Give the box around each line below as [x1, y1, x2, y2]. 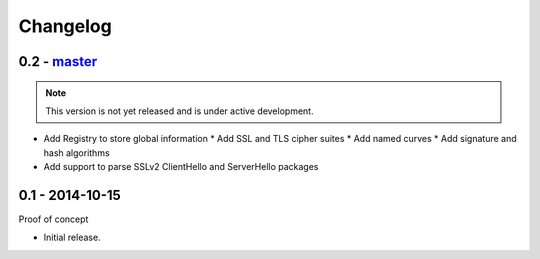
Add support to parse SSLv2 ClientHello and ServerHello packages [43, 161, 319, 173]
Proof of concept [18, 213, 89, 225]
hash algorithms [43, 146, 110, 159]
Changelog [18, 15, 112, 37]
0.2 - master [18, 53, 98, 70]
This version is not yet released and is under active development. [45, 105, 314, 117]
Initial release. [43, 231, 101, 244]
